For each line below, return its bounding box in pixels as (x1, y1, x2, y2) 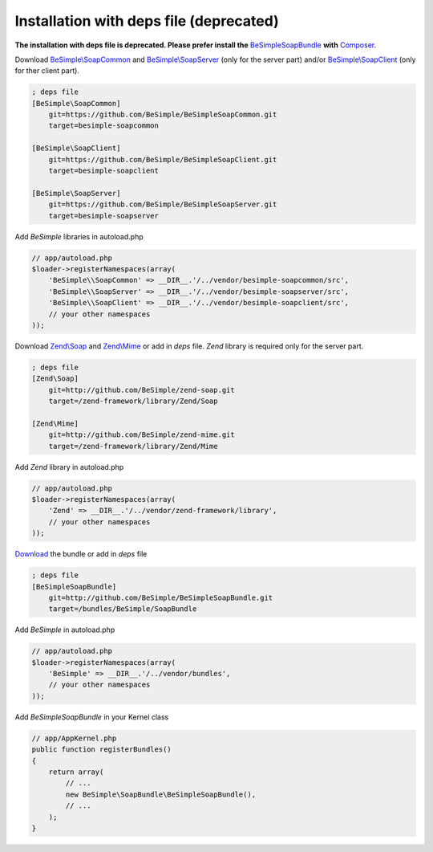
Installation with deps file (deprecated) (14, 12, 280, 30)
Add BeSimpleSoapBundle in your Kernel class (14, 711, 169, 722)
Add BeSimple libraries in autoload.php (14, 231, 144, 241)
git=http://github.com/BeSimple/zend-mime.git (48, 430, 236, 439)
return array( (48, 767, 104, 777)
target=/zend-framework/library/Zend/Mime (48, 442, 218, 450)
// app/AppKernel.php (31, 733, 117, 743)
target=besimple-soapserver (48, 211, 160, 220)
